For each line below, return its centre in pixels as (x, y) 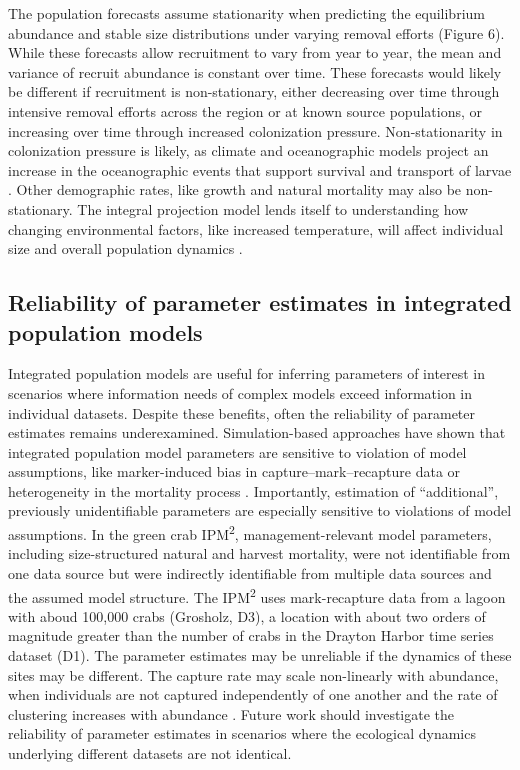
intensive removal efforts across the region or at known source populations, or (245, 110)
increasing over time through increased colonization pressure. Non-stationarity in (255, 130)
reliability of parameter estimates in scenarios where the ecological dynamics (242, 733)
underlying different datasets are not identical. (150, 752)
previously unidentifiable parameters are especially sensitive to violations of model (260, 510)
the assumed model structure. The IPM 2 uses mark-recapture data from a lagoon (257, 595)
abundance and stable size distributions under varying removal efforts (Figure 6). (256, 32)
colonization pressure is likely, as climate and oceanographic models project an (248, 150)
